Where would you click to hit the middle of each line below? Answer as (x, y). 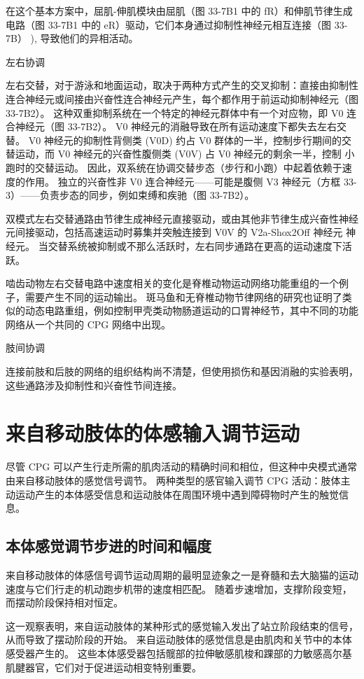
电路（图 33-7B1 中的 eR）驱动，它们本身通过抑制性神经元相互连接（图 (169, 24)
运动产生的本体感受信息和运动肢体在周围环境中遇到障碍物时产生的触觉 (177, 494)
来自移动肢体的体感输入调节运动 (153, 433)
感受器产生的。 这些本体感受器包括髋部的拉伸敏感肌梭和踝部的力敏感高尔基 (179, 653)
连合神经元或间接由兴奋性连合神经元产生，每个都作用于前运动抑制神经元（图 (182, 98)
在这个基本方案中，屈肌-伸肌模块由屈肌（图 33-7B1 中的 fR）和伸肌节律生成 (179, 10)
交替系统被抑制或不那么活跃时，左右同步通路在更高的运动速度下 (195, 245)
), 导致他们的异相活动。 (84, 38)
